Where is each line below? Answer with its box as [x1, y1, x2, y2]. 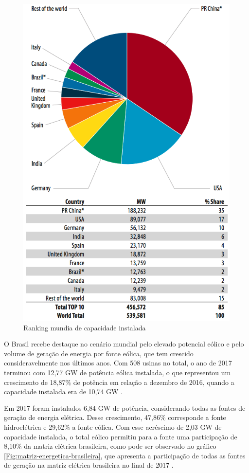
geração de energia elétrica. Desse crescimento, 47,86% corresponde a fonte [4, 412, 226, 422]
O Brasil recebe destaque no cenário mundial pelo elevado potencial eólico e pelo [4, 339, 244, 349]
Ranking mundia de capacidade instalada [23, 322, 146, 332]
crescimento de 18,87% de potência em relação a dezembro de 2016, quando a [4, 377, 234, 387]
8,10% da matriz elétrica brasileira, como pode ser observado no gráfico [4, 441, 216, 451]
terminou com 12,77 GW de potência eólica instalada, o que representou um [4, 367, 231, 378]
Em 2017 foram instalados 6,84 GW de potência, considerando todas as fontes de [4, 402, 246, 413]
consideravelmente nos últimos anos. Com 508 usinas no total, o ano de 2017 [4, 358, 232, 368]
